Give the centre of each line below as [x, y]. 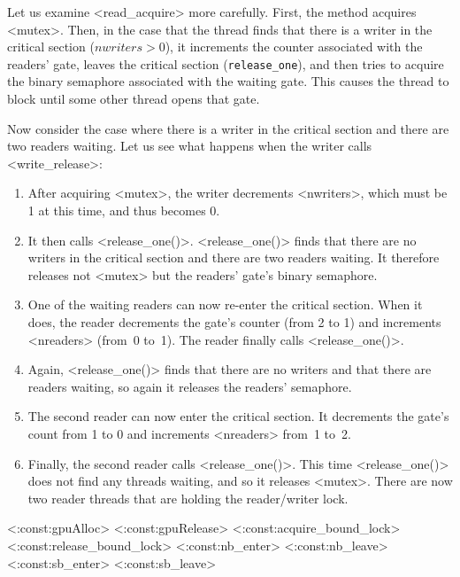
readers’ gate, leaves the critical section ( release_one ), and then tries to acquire [226, 63]
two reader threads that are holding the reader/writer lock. [188, 498]
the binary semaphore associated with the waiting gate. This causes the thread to [228, 81]
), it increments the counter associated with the [294, 47]
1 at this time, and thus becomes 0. [124, 210]
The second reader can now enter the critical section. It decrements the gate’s [238, 416]
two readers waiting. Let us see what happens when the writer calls [190, 146]
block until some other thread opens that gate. [134, 99]
